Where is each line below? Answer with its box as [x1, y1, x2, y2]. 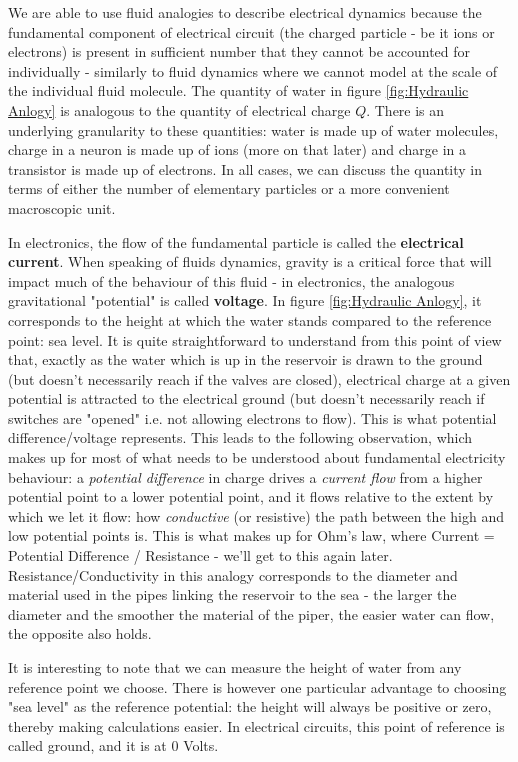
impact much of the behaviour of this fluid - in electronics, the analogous [8, 270, 455, 291]
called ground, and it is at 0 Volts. [8, 735, 219, 756]
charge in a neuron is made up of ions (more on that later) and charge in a [8, 139, 467, 160]
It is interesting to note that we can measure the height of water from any [8, 657, 462, 677]
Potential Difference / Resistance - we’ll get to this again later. [8, 545, 393, 566]
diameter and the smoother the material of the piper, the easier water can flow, [8, 603, 495, 624]
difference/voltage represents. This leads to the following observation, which [8, 427, 473, 448]
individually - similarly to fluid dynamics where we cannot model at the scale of [8, 60, 498, 81]
